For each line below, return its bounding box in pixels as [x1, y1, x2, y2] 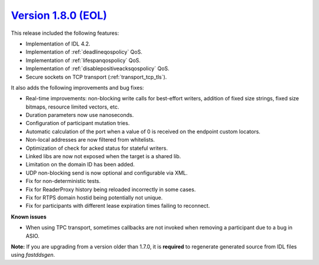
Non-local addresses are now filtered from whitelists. [25, 136, 155, 143]
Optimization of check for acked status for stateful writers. [25, 145, 168, 152]
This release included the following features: [11, 30, 119, 37]
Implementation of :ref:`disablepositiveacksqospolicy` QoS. [25, 65, 170, 72]
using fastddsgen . [11, 251, 56, 259]
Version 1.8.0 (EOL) [11, 9, 108, 22]
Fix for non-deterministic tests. [25, 178, 101, 185]
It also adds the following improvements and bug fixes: [11, 84, 144, 91]
